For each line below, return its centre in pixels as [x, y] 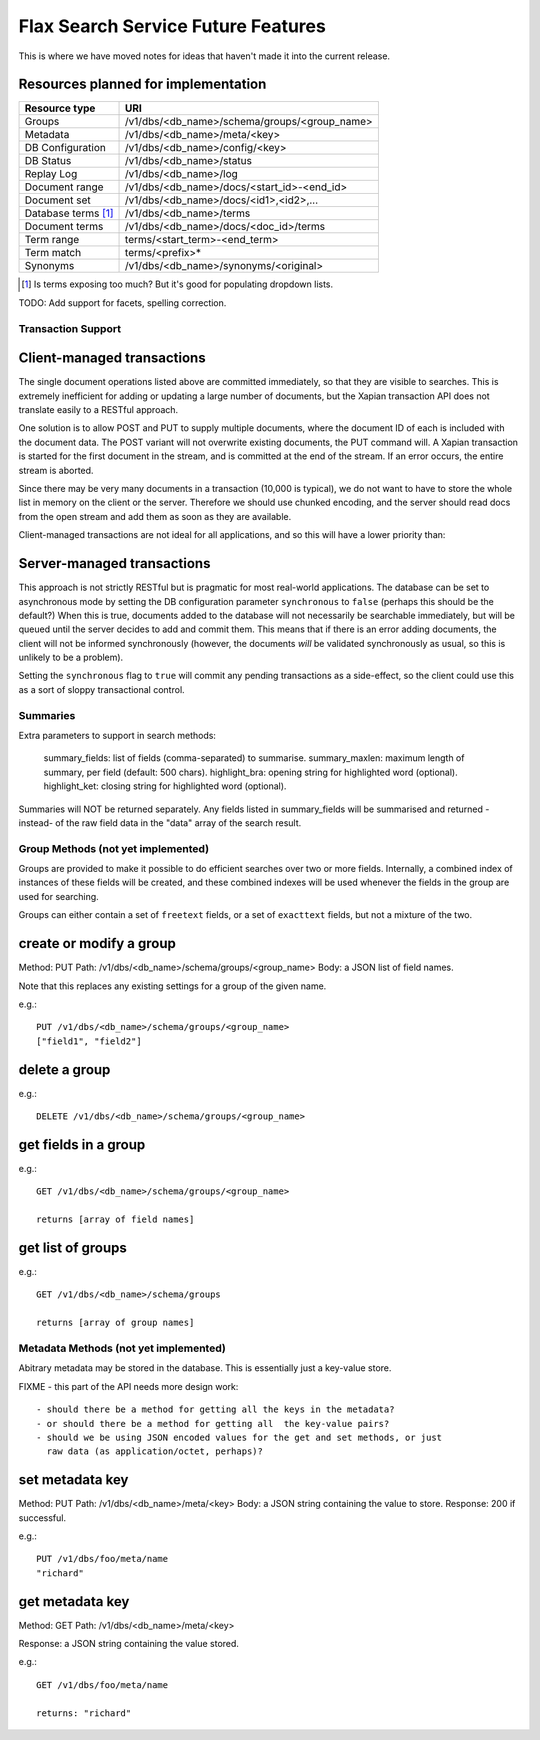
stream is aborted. [56, 470]
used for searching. [58, 896]
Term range [52, 240]
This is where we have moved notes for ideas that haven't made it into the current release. [204, 56]
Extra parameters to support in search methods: [117, 735]
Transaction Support [70, 328]
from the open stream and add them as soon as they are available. [155, 516]
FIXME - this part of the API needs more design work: [128, 1386]
